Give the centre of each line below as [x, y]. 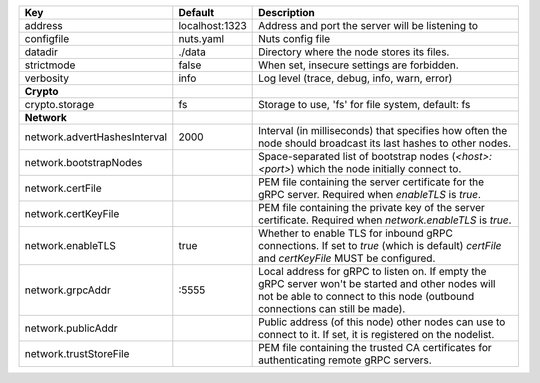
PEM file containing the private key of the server [371, 207]
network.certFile [63, 188]
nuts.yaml [201, 38]
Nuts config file [294, 38]
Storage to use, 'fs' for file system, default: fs [364, 104]
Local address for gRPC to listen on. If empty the [372, 271]
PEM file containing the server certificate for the [371, 182]
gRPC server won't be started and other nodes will [377, 283]
